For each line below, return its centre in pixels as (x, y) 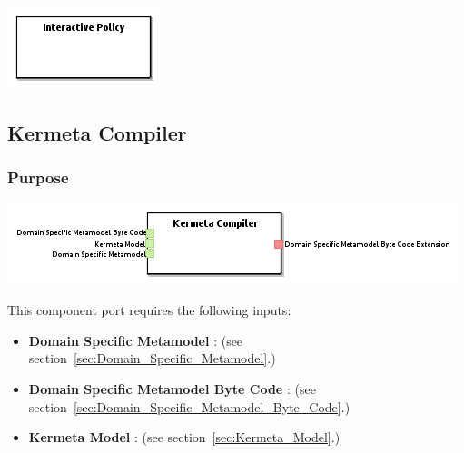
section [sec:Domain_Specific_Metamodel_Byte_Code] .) (189, 406)
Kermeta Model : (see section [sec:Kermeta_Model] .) (184, 437)
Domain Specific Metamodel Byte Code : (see (172, 388)
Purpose (38, 177)
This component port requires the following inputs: (149, 310)
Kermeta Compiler (97, 132)
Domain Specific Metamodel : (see (136, 340)
